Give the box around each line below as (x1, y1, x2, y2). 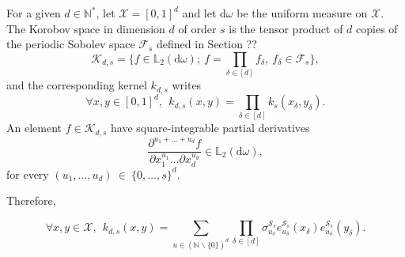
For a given (6, 5, 61, 21)
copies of (356, 20, 398, 36)
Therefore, (6, 192, 56, 209)
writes (172, 77, 202, 93)
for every (6, 165, 49, 182)
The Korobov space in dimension (6, 20, 165, 36)
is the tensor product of (229, 20, 343, 36)
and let (182, 5, 217, 21)
